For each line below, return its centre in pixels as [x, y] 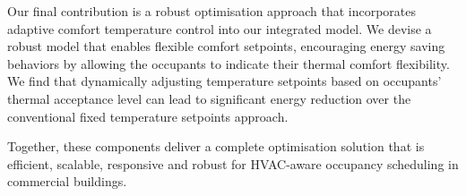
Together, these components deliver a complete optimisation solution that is [216, 146]
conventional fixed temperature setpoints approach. [148, 116]
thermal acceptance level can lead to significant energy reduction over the [209, 98]
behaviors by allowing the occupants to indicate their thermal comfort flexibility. [229, 63]
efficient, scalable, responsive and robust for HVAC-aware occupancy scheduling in [233, 163]
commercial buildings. [67, 181]
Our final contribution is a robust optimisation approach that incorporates [212, 11]
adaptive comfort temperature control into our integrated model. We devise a [220, 28]
